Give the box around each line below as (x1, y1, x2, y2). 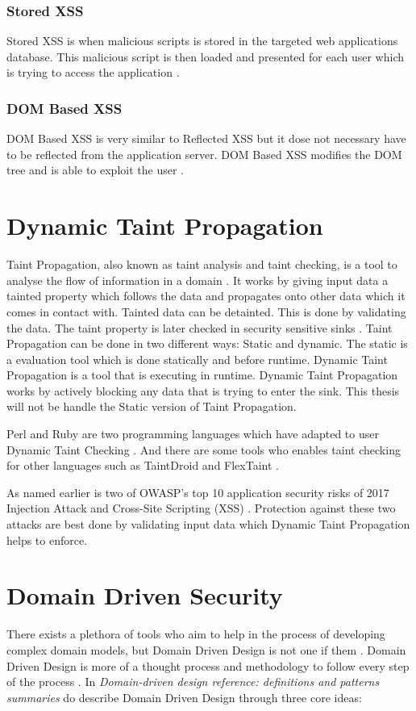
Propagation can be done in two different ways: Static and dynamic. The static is (6, 335, 408, 352)
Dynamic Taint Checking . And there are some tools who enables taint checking (6, 441, 401, 458)
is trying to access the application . (6, 64, 180, 81)
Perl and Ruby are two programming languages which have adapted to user (6, 425, 379, 442)
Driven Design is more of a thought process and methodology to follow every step (6, 657, 410, 674)
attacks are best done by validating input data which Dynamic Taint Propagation (6, 516, 410, 533)
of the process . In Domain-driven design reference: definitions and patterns (6, 673, 380, 690)
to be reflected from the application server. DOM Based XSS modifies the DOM (6, 145, 402, 162)
